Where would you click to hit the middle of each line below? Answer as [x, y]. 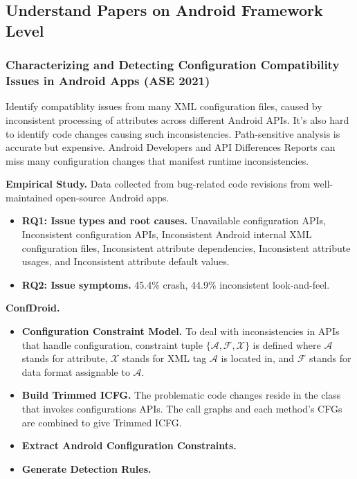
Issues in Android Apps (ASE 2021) [108, 81]
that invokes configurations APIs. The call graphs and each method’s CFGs [182, 408]
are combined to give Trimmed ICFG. [102, 422]
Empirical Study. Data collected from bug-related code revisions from [158, 184]
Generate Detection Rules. [86, 468]
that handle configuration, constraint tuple [112, 344]
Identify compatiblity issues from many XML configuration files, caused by [164, 106]
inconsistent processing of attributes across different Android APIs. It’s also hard [177, 119]
